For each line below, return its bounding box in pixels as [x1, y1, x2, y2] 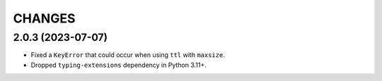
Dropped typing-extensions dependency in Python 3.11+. [30, 61, 207, 69]
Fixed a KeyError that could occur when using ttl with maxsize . [30, 51, 226, 59]
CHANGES [13, 11, 76, 26]
